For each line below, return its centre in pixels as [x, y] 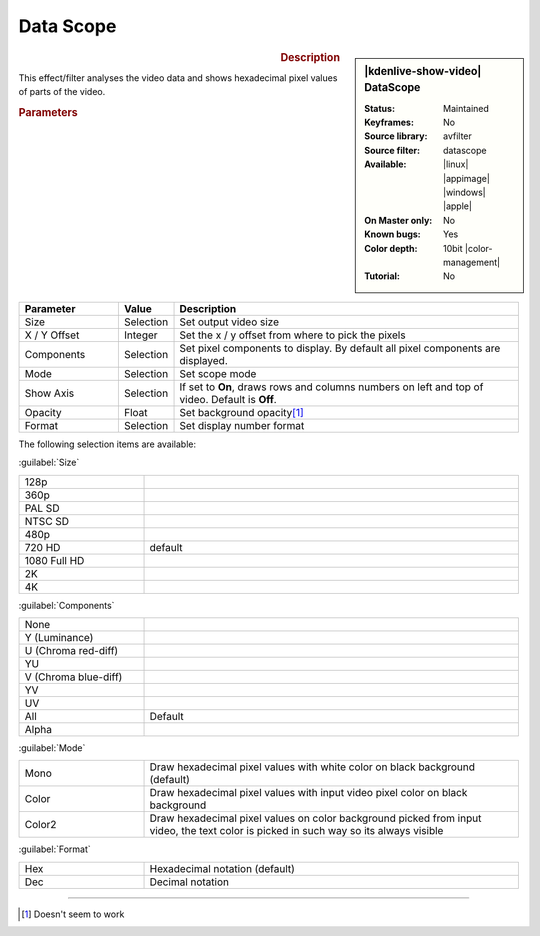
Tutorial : [382, 276]
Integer [141, 335]
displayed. [204, 360]
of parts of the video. [62, 92]
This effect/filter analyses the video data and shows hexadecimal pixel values [178, 77]
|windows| [464, 192]
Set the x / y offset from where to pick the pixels [292, 335]
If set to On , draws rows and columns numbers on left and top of [331, 387]
